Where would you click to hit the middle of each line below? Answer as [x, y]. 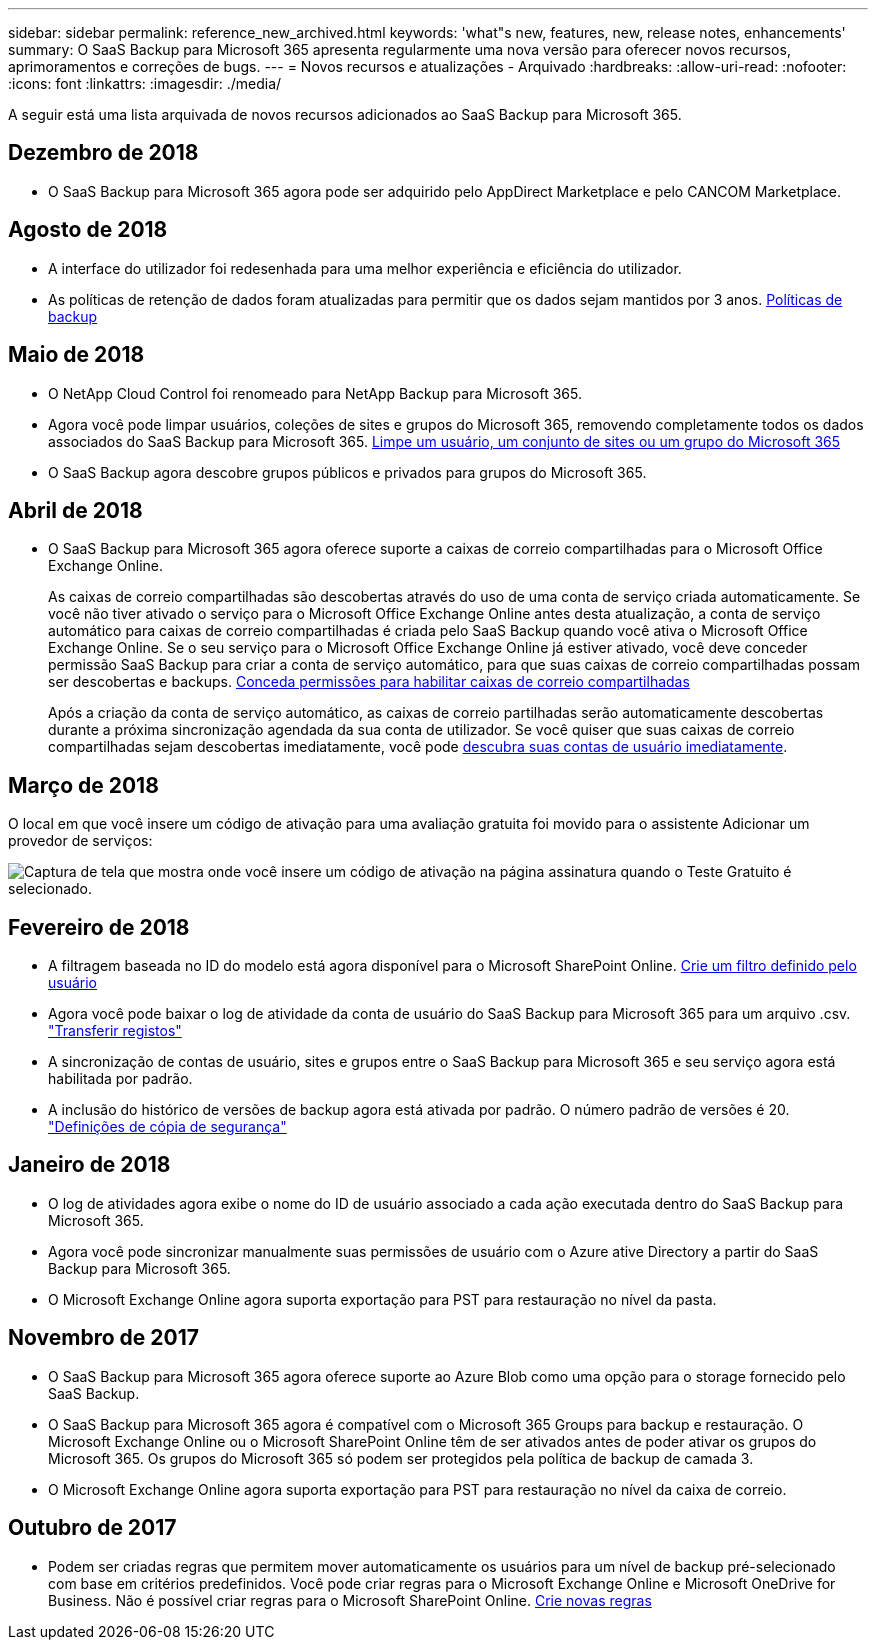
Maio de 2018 [76, 355]
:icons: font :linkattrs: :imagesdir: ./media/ [145, 83]
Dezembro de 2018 [103, 153]
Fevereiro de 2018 [99, 927]
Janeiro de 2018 [89, 1165]
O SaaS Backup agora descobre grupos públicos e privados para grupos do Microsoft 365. [347, 472]
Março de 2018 [83, 785]
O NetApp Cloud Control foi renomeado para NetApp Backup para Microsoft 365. [315, 393]
